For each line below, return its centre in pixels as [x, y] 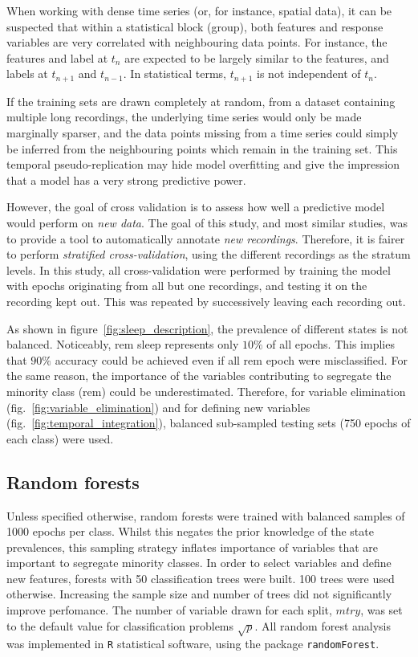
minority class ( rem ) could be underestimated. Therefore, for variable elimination [206, 391]
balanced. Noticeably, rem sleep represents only [123, 344]
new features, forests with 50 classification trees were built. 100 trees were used [201, 578]
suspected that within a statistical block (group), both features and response [195, 26]
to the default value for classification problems [120, 625]
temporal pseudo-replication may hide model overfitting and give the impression [203, 164]
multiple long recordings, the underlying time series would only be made [184, 117]
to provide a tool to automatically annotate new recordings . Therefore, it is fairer [206, 238]
